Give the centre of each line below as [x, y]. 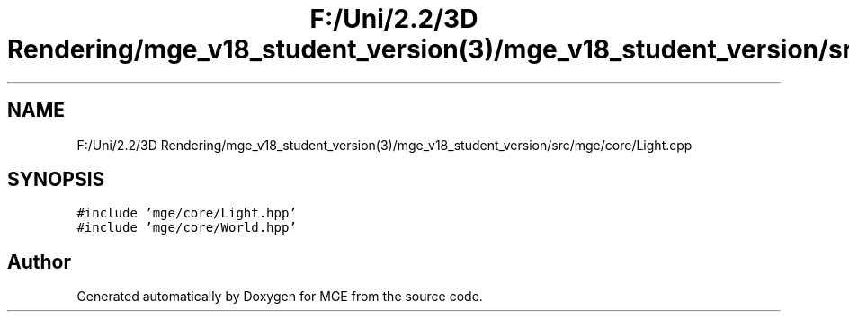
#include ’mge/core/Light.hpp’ [187, 213]
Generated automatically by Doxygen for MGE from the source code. [280, 297]
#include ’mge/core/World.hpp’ [187, 228]
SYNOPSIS [56, 180]
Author [39, 261]
